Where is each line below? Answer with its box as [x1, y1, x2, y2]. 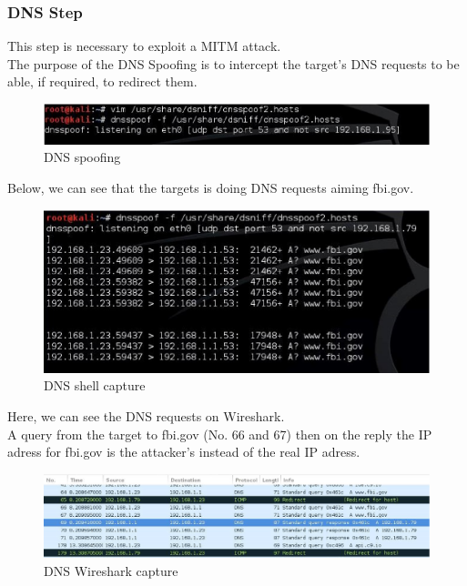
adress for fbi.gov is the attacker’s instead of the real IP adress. [7, 442, 360, 461]
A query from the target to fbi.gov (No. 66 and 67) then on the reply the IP [7, 424, 432, 443]
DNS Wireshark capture [44, 561, 178, 580]
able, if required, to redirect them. [7, 72, 198, 91]
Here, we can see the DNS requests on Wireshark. [7, 407, 285, 425]
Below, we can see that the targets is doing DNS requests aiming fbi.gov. [7, 177, 414, 197]
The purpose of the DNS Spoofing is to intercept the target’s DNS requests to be [7, 54, 460, 73]
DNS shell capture [44, 376, 146, 395]
